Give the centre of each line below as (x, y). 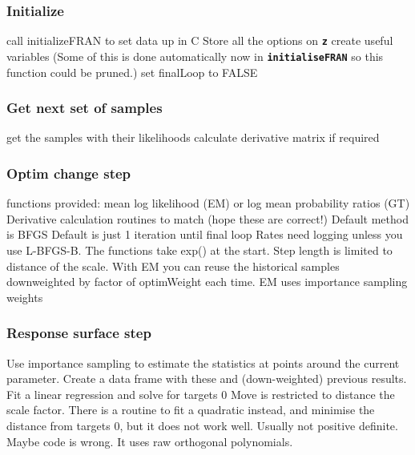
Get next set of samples (85, 108)
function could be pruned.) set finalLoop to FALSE (132, 72)
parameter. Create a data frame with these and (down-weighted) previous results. (207, 378)
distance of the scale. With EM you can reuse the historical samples (173, 266)
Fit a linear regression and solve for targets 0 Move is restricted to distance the (201, 394)
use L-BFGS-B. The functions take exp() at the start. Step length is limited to (199, 250)
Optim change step (69, 173)
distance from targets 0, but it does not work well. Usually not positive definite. (202, 425)
